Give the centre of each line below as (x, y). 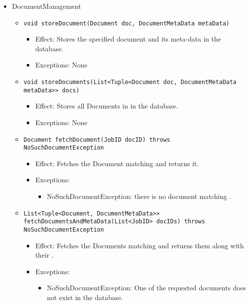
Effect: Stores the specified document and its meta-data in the (128, 39)
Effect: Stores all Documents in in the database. (107, 106)
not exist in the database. (85, 297)
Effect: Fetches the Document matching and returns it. (117, 163)
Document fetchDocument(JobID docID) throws (97, 140)
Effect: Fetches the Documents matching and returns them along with (140, 245)
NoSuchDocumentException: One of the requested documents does (146, 288)
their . (44, 255)
